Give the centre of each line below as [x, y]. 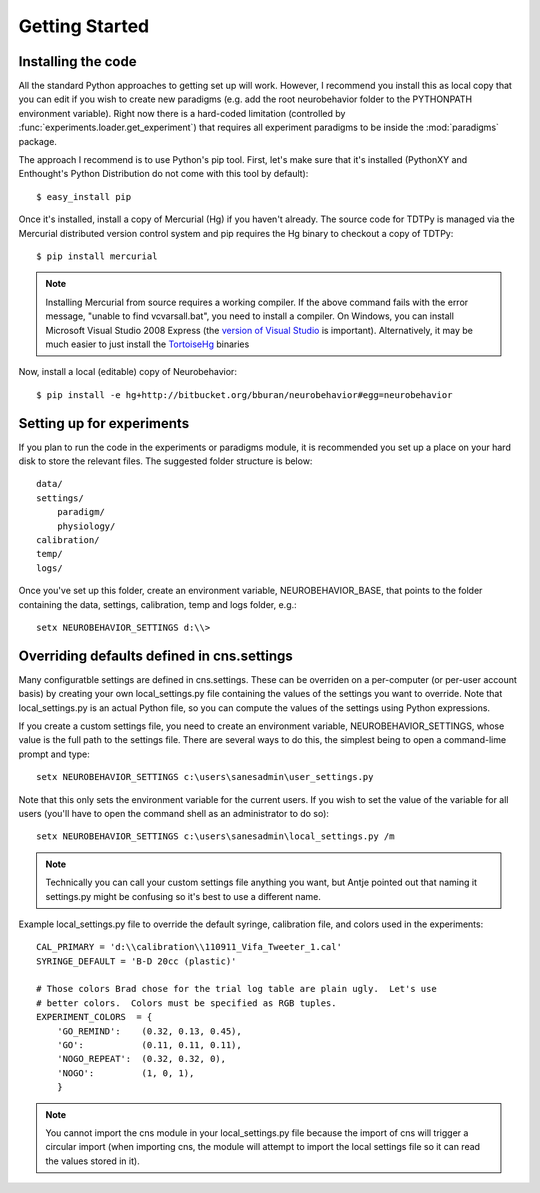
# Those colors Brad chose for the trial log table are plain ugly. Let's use [236, 989]
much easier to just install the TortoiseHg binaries [147, 344]
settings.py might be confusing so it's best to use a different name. [183, 896]
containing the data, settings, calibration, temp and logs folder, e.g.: [157, 604]
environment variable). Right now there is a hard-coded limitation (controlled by [182, 113]
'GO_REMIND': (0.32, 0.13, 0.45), [149, 1031]
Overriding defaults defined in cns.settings [156, 655]
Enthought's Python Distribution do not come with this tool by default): [163, 174]
